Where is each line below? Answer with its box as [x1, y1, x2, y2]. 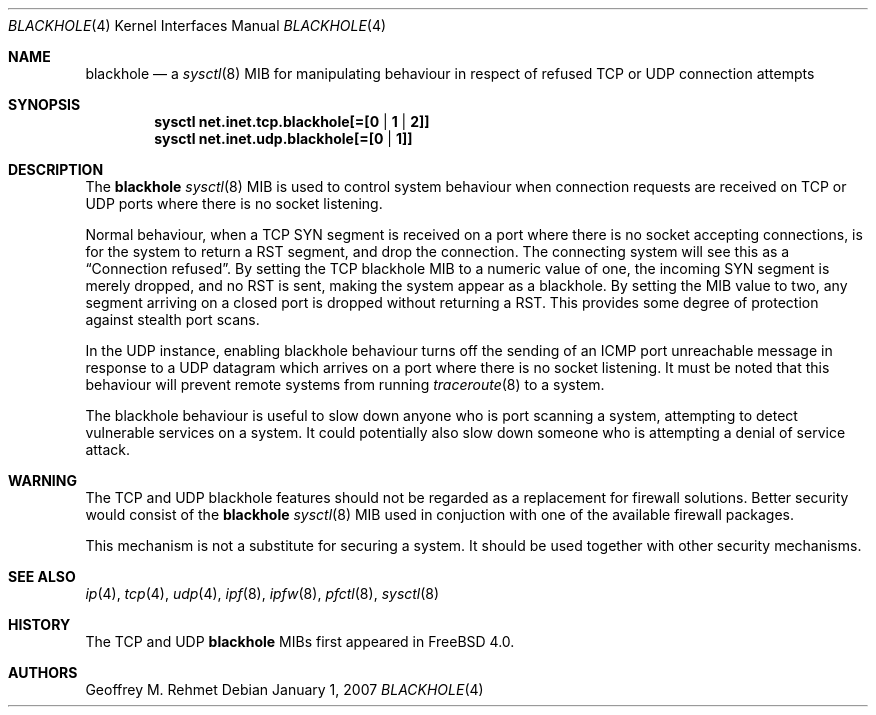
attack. [85, 441, 131, 458]
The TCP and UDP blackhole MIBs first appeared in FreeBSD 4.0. [85, 633, 515, 650]
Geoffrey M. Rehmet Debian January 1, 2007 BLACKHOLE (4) [85, 681, 484, 698]
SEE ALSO [8, 568, 76, 585]
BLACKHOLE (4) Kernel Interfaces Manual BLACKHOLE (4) [8, 17, 387, 34]
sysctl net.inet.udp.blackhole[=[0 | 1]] [154, 130, 413, 147]
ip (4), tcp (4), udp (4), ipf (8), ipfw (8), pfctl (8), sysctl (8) [85, 585, 440, 602]
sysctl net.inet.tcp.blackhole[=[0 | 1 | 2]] [154, 113, 430, 130]
